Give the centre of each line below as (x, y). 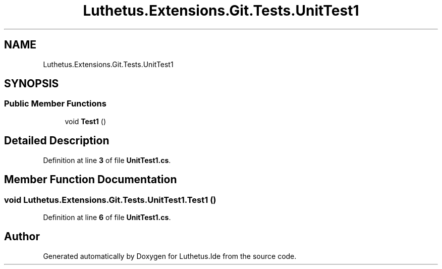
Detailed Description (57, 141)
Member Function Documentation (91, 180)
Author (22, 237)
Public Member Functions (55, 104)
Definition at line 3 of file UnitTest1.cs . (107, 160)
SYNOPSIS (32, 84)
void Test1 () (86, 121)
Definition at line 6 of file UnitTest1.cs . (107, 217)
